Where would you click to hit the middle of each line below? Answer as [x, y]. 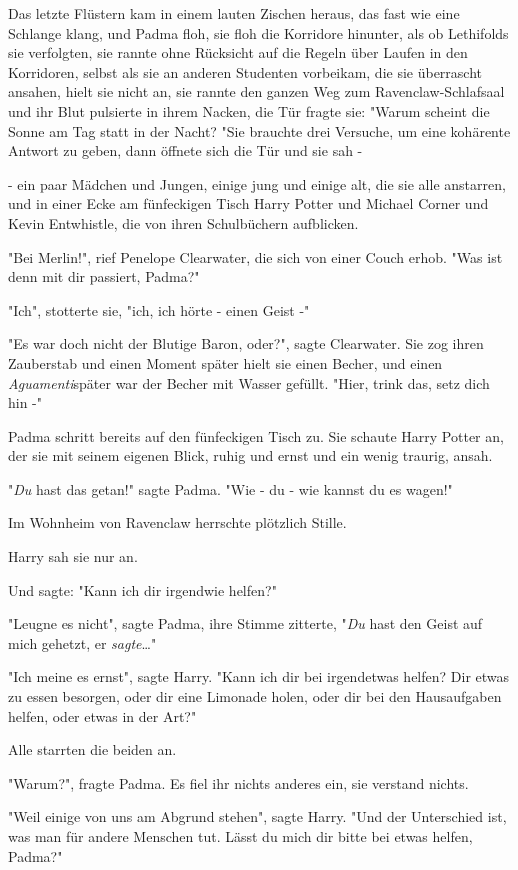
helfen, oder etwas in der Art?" [102, 715]
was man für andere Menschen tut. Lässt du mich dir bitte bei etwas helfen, [240, 836]
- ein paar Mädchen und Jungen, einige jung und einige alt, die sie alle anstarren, [257, 183]
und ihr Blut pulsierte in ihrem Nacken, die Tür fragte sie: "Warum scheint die [249, 110]
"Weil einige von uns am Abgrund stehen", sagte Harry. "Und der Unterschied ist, [257, 816]
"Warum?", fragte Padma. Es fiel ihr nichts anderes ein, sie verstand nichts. [238, 782]
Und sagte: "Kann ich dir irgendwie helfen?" [142, 589]
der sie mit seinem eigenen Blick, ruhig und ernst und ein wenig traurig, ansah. [250, 455]
